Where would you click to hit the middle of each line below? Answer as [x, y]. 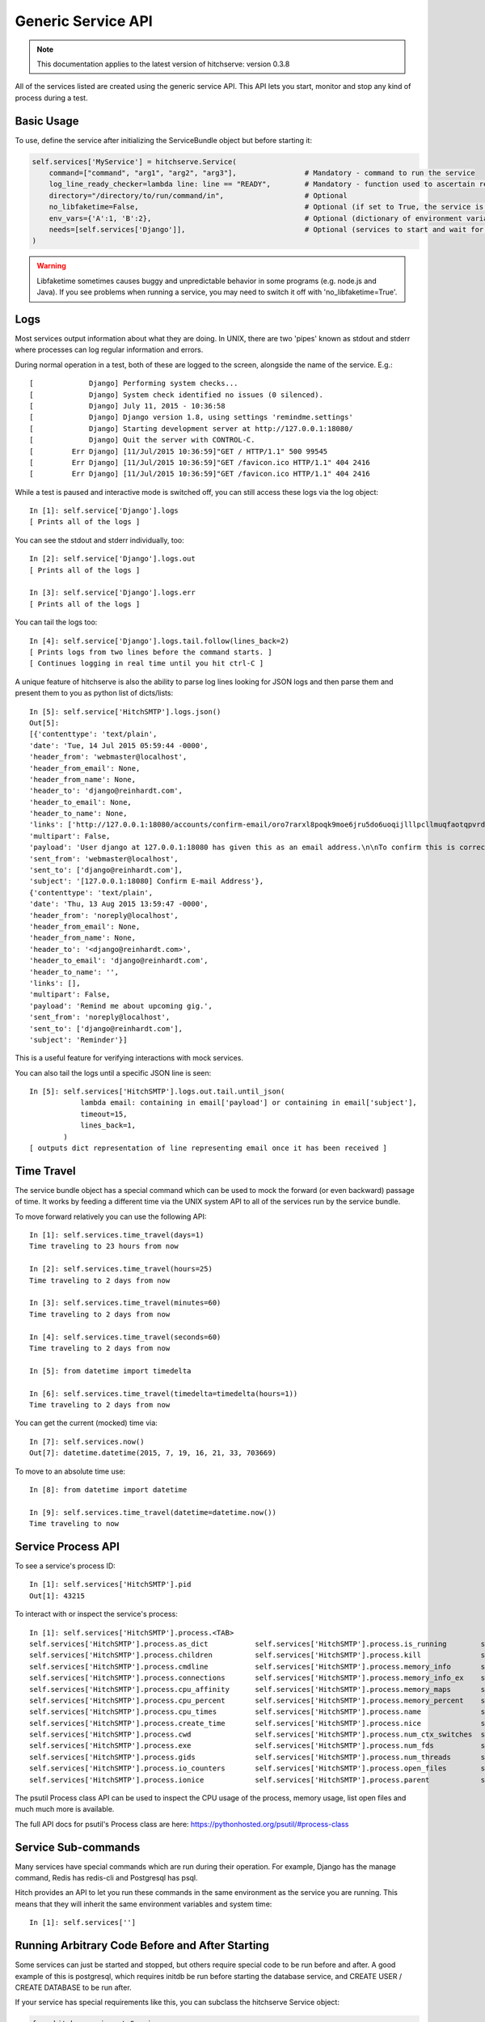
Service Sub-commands [78, 1847]
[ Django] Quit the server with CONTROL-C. [142, 440]
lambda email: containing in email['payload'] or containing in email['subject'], [249, 1103]
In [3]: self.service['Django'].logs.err [112, 593]
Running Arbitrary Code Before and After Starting [142, 1946]
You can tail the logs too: [56, 622]
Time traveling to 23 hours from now [104, 1246]
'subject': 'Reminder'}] [78, 1040]
